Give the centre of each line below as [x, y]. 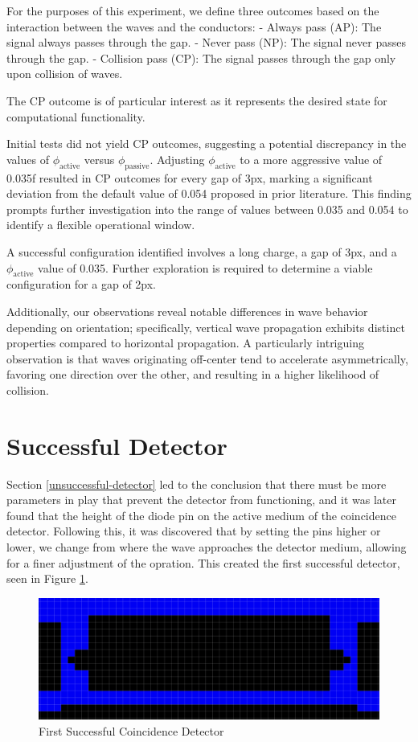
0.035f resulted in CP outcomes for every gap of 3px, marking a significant [190, 177]
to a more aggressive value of [311, 159]
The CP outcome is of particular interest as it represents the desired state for [197, 100]
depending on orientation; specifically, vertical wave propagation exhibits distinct [206, 327]
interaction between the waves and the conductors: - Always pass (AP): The [194, 26]
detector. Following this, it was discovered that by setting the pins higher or [194, 531]
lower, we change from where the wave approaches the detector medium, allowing [207, 546]
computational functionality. [76, 116]
